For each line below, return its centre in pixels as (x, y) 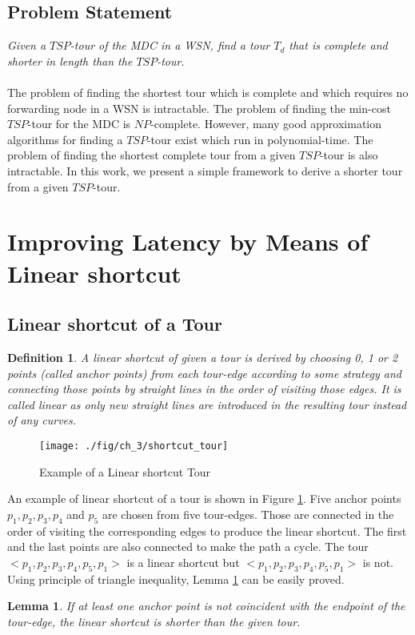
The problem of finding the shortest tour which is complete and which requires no (208, 92)
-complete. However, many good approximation (266, 124)
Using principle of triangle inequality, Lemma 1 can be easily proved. (176, 579)
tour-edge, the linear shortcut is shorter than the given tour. (154, 621)
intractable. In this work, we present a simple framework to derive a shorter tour (205, 170)
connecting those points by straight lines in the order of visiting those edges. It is (204, 389)
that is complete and (338, 45)
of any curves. (42, 420)
